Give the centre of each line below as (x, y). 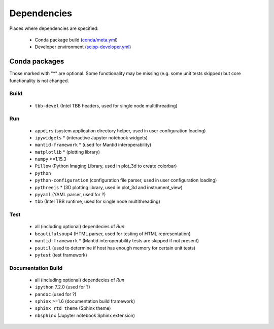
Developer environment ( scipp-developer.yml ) (83, 47)
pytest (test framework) (61, 255)
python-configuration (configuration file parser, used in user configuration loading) (126, 180)
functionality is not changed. (39, 81)
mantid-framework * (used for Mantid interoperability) (93, 145)
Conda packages (37, 62)
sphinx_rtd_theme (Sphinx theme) (73, 308)
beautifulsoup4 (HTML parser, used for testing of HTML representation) (113, 234)
